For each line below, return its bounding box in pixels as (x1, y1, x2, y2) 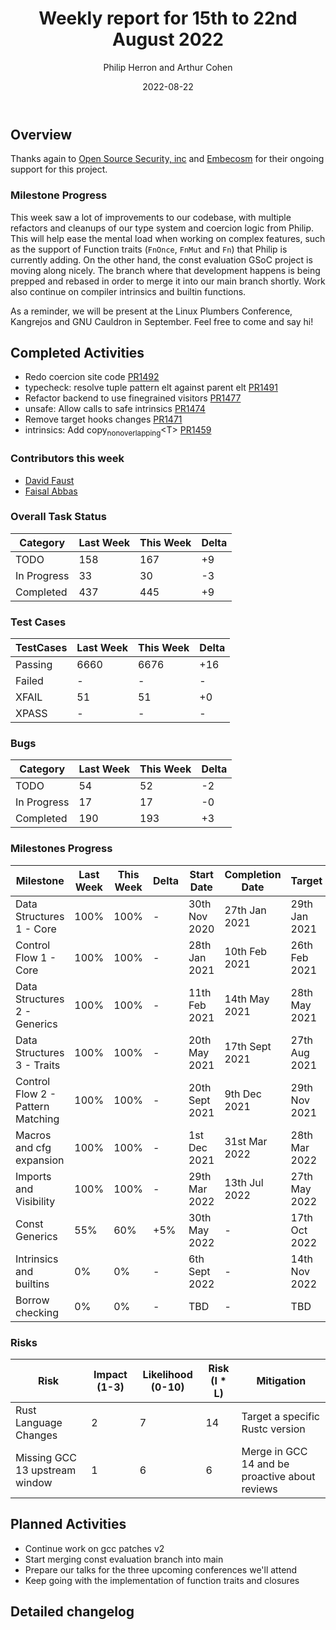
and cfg (15, 1140, 52, 1154)
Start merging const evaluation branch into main (24, 1553, 224, 1565)
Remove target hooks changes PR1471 (24, 413, 183, 426)
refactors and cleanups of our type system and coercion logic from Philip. (10, 222, 315, 234)
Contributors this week (10, 452, 125, 466)
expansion (15, 1153, 65, 1167)
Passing (15, 658, 53, 672)
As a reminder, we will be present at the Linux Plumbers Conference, (10, 305, 293, 317)
